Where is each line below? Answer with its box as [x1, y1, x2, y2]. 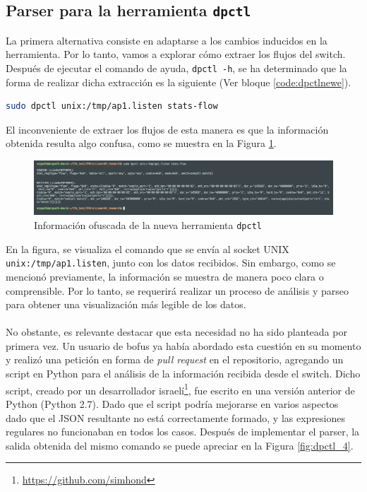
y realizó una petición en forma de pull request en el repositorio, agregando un [6, 352, 344, 367]
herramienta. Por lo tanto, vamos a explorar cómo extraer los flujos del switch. [6, 47, 346, 61]
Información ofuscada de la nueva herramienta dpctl [34, 218, 262, 233]
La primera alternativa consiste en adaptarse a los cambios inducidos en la [6, 33, 327, 47]
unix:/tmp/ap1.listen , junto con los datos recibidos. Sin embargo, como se [6, 255, 336, 270]
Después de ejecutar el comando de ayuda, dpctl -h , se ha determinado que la [6, 60, 347, 75]
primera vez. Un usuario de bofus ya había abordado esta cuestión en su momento [6, 338, 361, 353]
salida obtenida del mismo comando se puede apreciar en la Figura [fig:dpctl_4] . [6, 438, 354, 452]
